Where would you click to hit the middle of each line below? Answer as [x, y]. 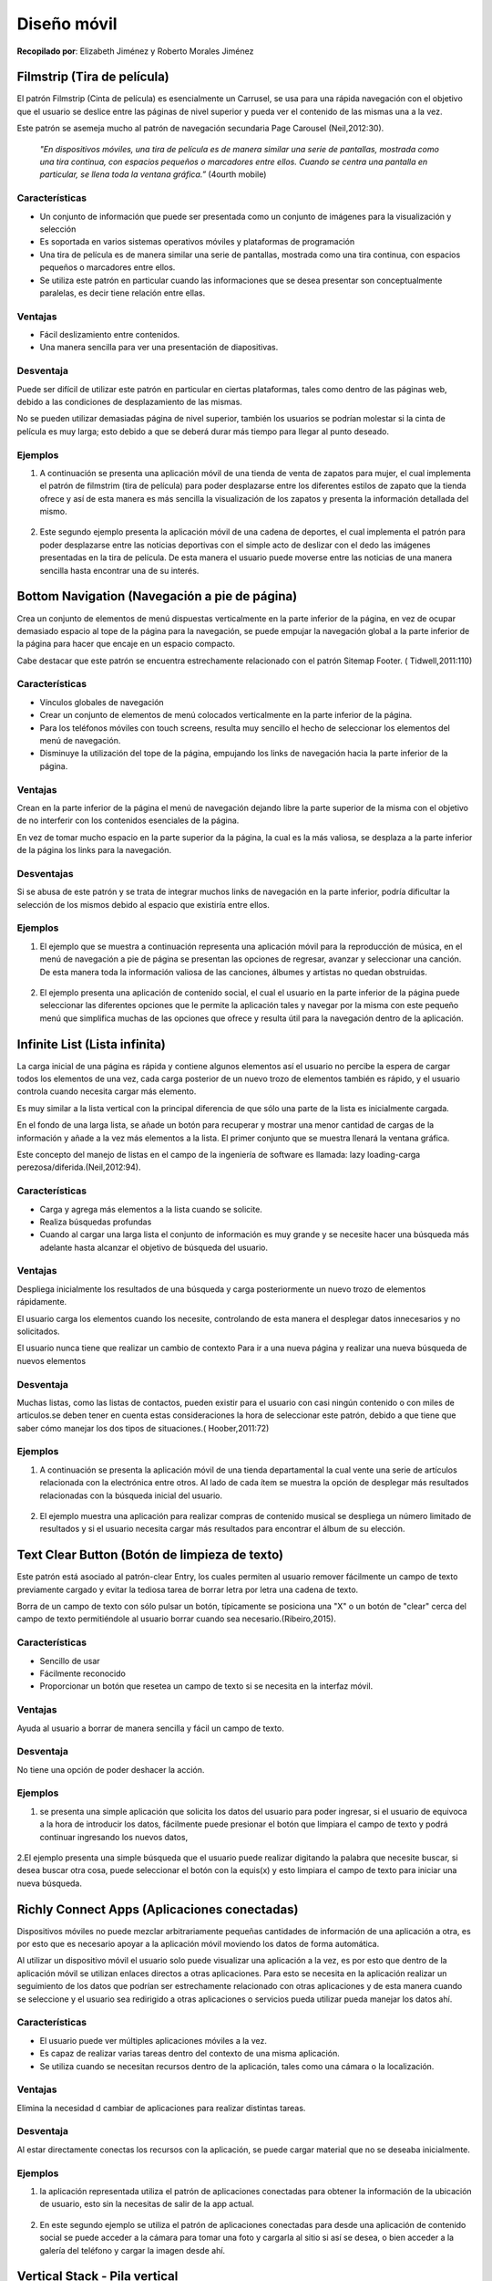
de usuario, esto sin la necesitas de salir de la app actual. [147, 2204]
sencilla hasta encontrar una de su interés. [119, 570]
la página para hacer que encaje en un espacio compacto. [126, 644]
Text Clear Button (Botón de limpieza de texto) [150, 1555]
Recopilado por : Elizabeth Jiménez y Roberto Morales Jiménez [135, 51]
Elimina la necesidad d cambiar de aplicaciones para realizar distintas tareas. [161, 2108]
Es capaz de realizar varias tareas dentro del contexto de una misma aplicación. [190, 2054]
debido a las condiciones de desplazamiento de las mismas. [130, 401]
